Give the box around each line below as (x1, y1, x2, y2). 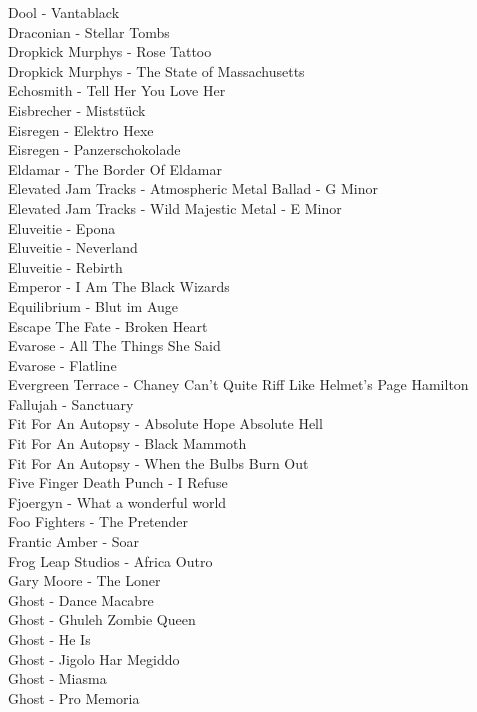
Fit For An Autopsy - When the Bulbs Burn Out (8, 452, 309, 473)
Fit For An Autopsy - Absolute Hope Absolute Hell (8, 413, 323, 434)
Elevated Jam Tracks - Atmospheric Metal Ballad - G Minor (8, 178, 378, 199)
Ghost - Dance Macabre (8, 589, 154, 610)
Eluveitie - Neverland (8, 237, 138, 258)
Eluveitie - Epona (8, 217, 116, 238)
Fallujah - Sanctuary (8, 393, 134, 414)
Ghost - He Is (8, 629, 91, 649)
